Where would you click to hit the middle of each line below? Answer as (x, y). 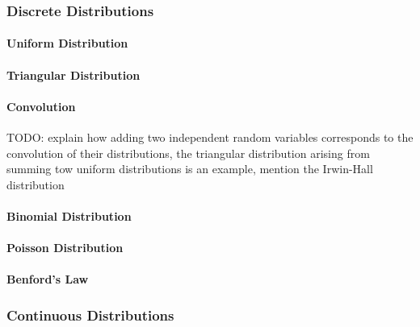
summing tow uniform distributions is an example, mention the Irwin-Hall (190, 169)
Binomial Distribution (69, 215)
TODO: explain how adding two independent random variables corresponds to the (210, 137)
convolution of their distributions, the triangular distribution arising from (188, 153)
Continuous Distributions (90, 315)
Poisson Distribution (65, 248)
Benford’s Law (48, 279)
